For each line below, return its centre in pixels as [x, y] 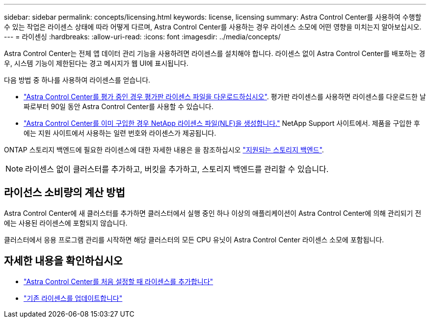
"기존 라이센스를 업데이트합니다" [73, 298]
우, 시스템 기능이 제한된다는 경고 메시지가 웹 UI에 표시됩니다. [96, 63]
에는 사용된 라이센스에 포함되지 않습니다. [66, 223]
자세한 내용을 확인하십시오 [63, 261]
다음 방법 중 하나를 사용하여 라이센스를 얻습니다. [77, 80]
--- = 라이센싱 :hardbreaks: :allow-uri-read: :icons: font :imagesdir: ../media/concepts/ [142, 37]
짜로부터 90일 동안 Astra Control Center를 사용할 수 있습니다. [119, 106]
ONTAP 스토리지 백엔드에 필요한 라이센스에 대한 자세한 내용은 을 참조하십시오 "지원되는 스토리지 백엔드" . [164, 150]
